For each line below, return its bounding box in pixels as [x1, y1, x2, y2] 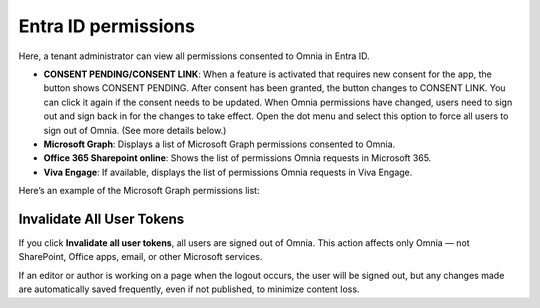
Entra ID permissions [18, 15, 195, 37]
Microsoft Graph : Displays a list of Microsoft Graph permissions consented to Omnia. [43, 138, 396, 150]
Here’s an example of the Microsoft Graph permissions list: [18, 185, 260, 197]
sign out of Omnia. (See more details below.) [43, 124, 227, 136]
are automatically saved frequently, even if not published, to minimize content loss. [18, 283, 360, 295]
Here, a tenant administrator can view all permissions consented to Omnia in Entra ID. [18, 50, 370, 62]
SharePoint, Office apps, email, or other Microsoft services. [18, 251, 263, 263]
